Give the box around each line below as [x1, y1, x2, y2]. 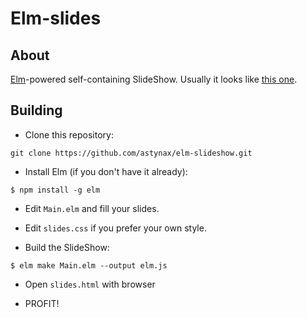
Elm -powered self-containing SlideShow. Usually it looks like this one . [10, 73, 298, 85]
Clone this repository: [24, 128, 114, 141]
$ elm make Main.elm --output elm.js [10, 260, 168, 271]
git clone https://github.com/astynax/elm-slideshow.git [10, 148, 253, 158]
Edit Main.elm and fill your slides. [24, 202, 160, 214]
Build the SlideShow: [24, 241, 110, 253]
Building [10, 102, 63, 119]
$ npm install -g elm [10, 185, 101, 195]
